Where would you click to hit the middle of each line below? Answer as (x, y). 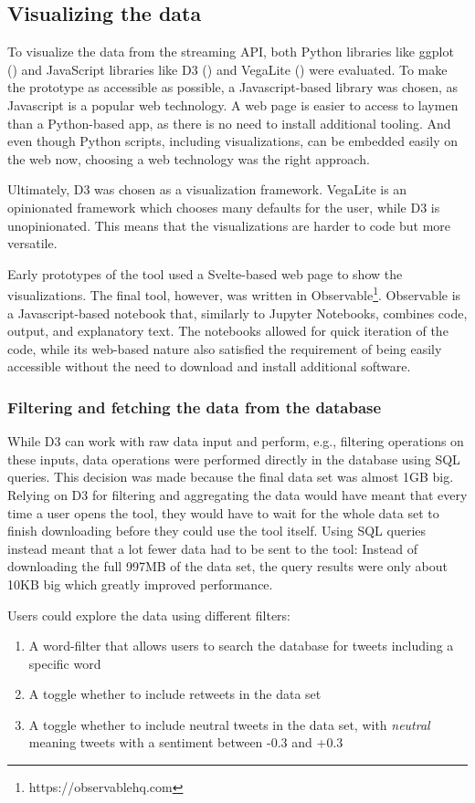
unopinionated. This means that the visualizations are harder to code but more (229, 225)
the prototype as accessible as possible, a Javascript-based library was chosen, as (233, 87)
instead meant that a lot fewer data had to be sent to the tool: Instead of (213, 548)
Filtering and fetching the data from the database (195, 407)
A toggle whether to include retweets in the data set (175, 694)
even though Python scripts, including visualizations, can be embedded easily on (232, 141)
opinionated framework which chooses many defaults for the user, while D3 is (224, 207)
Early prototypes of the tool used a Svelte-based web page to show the (205, 273)
